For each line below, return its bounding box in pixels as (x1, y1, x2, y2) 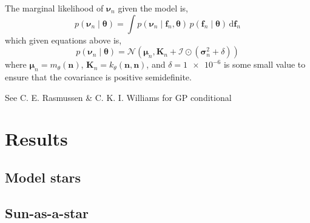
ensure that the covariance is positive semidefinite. (5, 70, 192, 83)
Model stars (5, 167, 81, 186)
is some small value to (223, 58, 306, 71)
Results (5, 126, 68, 151)
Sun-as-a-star (5, 203, 89, 222)
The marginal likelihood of (5, 2, 104, 14)
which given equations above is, (5, 33, 122, 46)
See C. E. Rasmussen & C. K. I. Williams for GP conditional (5, 91, 232, 103)
